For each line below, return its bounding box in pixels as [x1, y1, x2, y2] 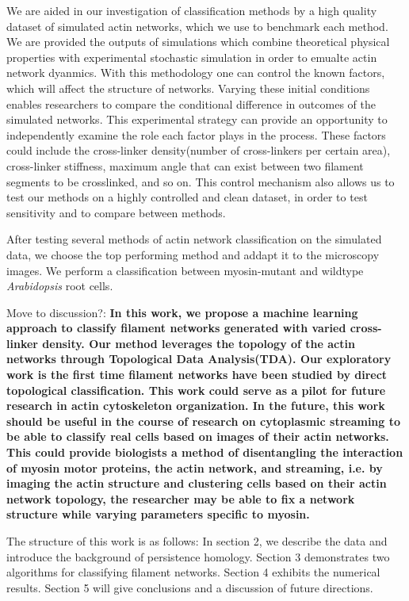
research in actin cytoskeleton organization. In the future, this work [6, 397, 385, 414]
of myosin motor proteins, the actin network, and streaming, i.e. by [6, 459, 383, 476]
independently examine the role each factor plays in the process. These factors [6, 126, 386, 143]
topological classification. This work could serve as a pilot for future [6, 381, 386, 398]
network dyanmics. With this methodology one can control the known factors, [6, 64, 385, 81]
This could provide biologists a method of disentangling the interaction [6, 444, 403, 461]
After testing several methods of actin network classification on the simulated [6, 231, 382, 247]
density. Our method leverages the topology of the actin [42, 335, 355, 351]
